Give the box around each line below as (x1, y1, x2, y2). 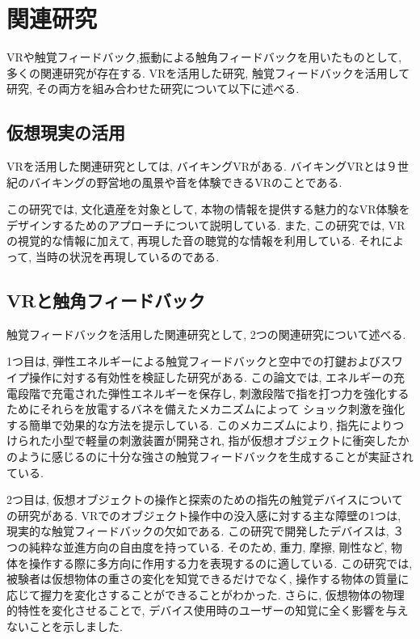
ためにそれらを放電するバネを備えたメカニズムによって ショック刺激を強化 (6, 400, 405, 417)
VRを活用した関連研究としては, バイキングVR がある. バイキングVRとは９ (6, 158, 397, 175)
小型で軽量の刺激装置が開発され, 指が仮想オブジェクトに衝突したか (51, 432, 409, 449)
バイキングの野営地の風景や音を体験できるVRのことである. (28, 173, 342, 190)
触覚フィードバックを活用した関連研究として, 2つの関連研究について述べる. (6, 325, 406, 342)
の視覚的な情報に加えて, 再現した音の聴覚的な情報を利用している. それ (6, 232, 381, 249)
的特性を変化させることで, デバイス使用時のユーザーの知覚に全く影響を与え (6, 602, 409, 619)
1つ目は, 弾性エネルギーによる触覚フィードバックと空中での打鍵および (6, 353, 380, 370)
